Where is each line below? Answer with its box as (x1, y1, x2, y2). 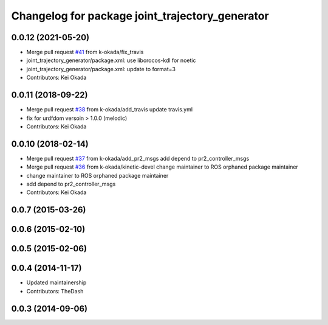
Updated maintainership (26, 279, 87, 286)
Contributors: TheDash (26, 287, 84, 295)
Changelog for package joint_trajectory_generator (11, 9, 270, 23)
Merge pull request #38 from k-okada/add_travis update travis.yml (26, 106, 193, 113)
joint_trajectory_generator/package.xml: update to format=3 (26, 65, 176, 72)
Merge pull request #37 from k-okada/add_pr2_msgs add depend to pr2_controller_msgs (26, 155, 250, 162)
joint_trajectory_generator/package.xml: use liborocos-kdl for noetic (26, 57, 196, 64)
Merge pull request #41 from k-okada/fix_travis (26, 49, 144, 56)
